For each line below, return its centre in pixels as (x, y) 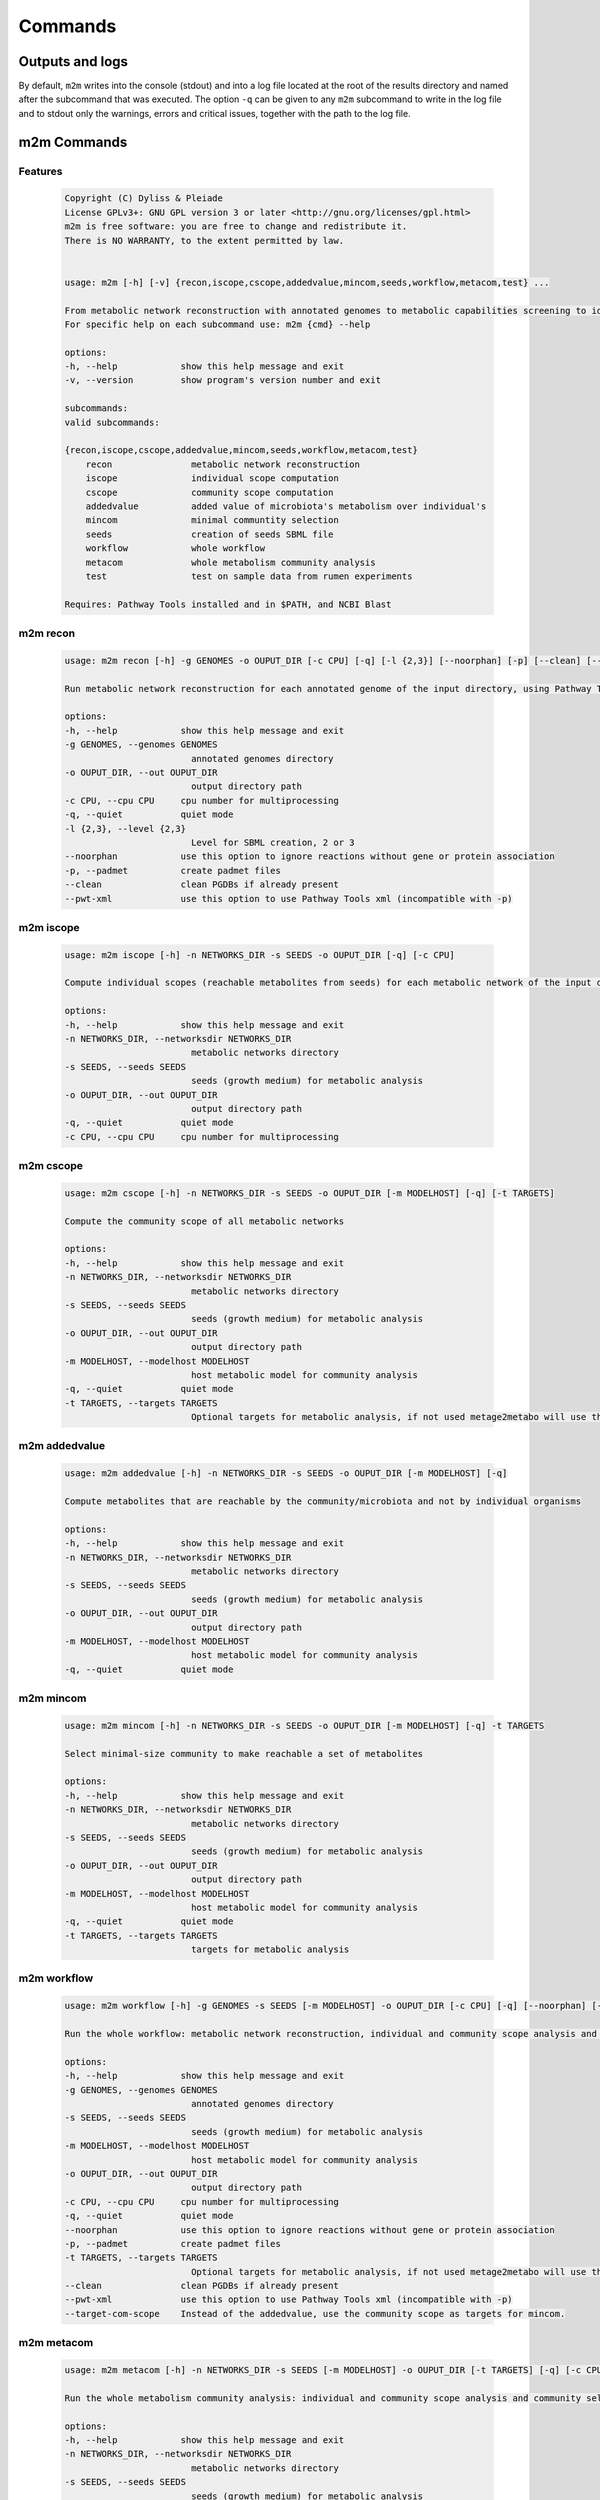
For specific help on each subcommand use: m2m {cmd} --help (217, 324)
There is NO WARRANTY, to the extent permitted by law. (204, 240)
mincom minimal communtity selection (212, 520)
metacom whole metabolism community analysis (230, 562)
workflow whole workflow (175, 548)
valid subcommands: (112, 422)
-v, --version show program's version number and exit (223, 380)
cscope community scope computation (209, 492)
